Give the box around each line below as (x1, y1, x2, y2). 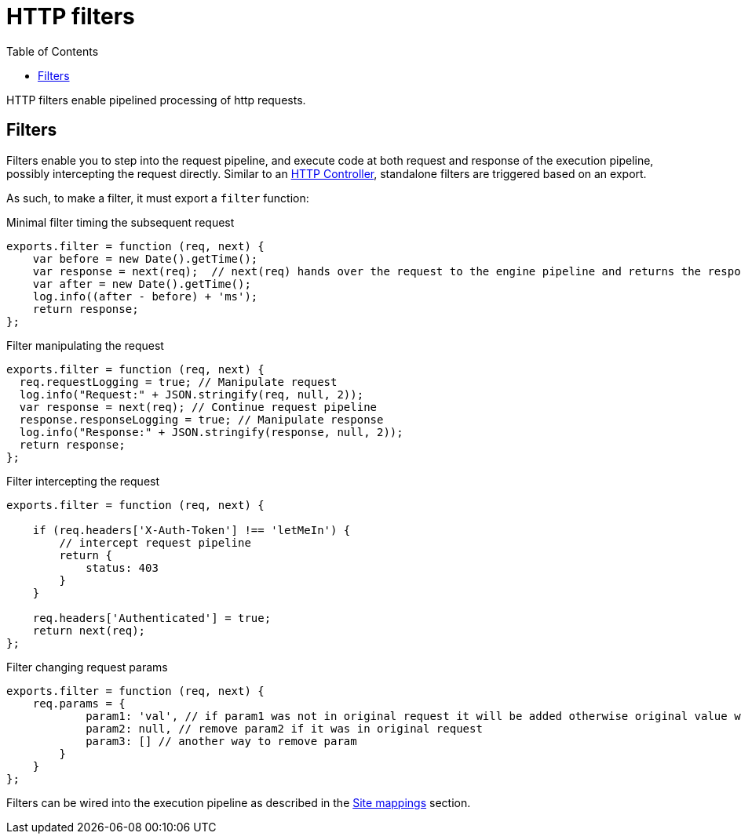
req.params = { (32, 696, 126, 710)
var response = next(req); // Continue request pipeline (19, 400, 378, 413)
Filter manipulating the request (6, 338, 164, 352)
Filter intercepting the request (6, 474, 160, 488)
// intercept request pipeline (59, 536, 251, 549)
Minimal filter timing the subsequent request (6, 215, 235, 229)
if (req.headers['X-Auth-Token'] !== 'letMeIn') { (32, 523, 351, 536)
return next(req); (32, 624, 146, 637)
